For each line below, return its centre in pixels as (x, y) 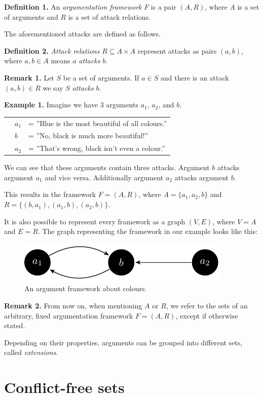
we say (53, 87)
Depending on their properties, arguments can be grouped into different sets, (123, 342)
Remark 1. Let (29, 77)
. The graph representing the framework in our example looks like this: (148, 231)
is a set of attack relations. (109, 16)
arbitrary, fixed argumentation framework (69, 315)
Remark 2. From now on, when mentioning (73, 306)
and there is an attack (195, 77)
